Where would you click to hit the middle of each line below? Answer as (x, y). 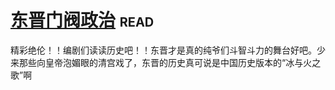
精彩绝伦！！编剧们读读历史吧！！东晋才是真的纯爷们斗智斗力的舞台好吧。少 (168, 50)
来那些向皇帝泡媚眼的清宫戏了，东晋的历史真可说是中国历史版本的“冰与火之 (166, 62)
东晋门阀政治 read (82, 20)
